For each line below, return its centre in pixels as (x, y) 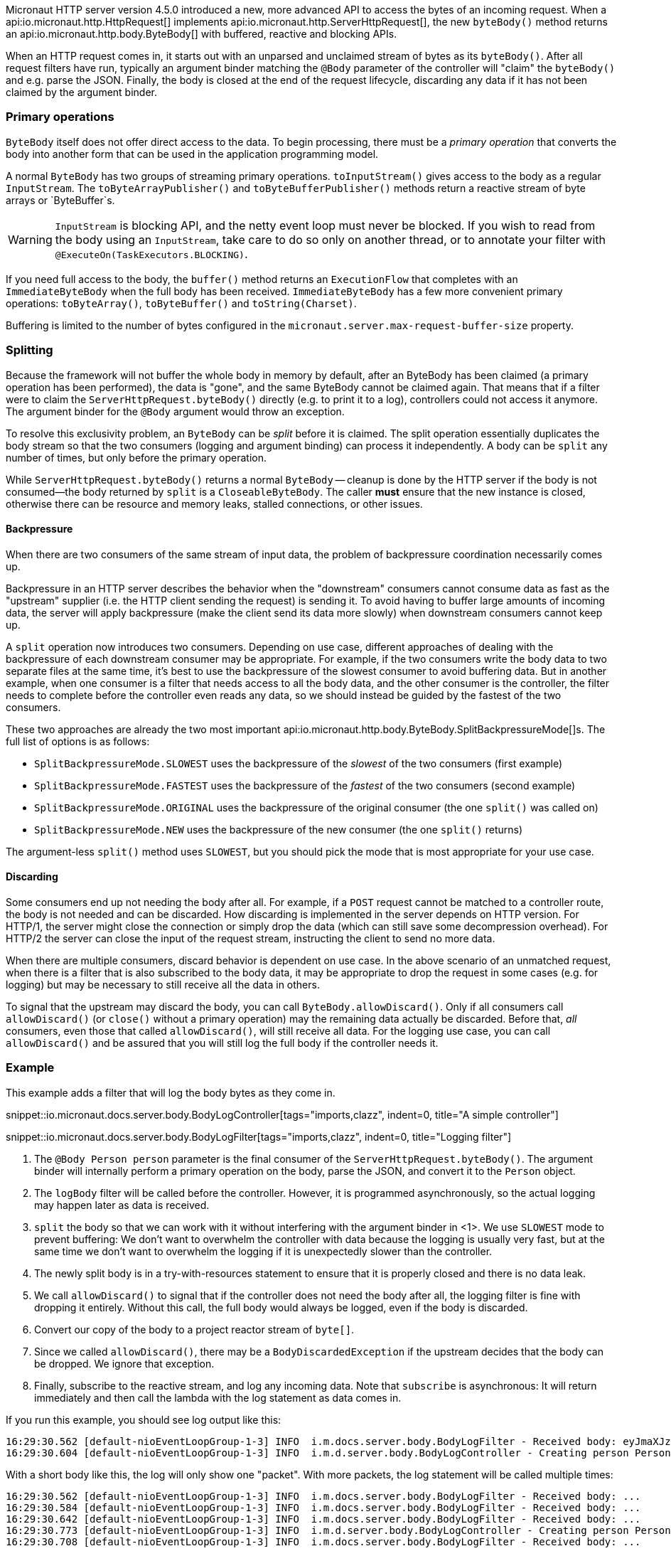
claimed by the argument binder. (82, 92)
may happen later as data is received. (122, 1205)
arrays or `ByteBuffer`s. (60, 200)
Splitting (29, 350)
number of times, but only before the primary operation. (136, 457)
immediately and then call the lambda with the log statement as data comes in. (218, 1397)
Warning (30, 239)
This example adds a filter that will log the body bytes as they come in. (171, 1092)
